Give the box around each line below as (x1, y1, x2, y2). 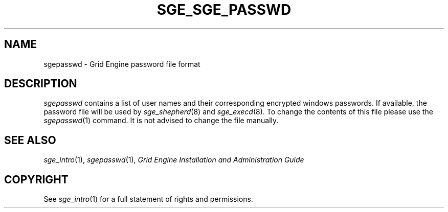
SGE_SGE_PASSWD (156, 1, 292, 18)
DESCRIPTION (4, 77, 77, 90)
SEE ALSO (4, 133, 56, 147)
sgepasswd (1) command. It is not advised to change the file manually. (43, 116, 279, 125)
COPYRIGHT (4, 173, 69, 186)
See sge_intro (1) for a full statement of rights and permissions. (43, 195, 253, 204)
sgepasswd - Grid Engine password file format (43, 59, 200, 68)
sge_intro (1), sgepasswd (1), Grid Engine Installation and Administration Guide (43, 155, 304, 164)
